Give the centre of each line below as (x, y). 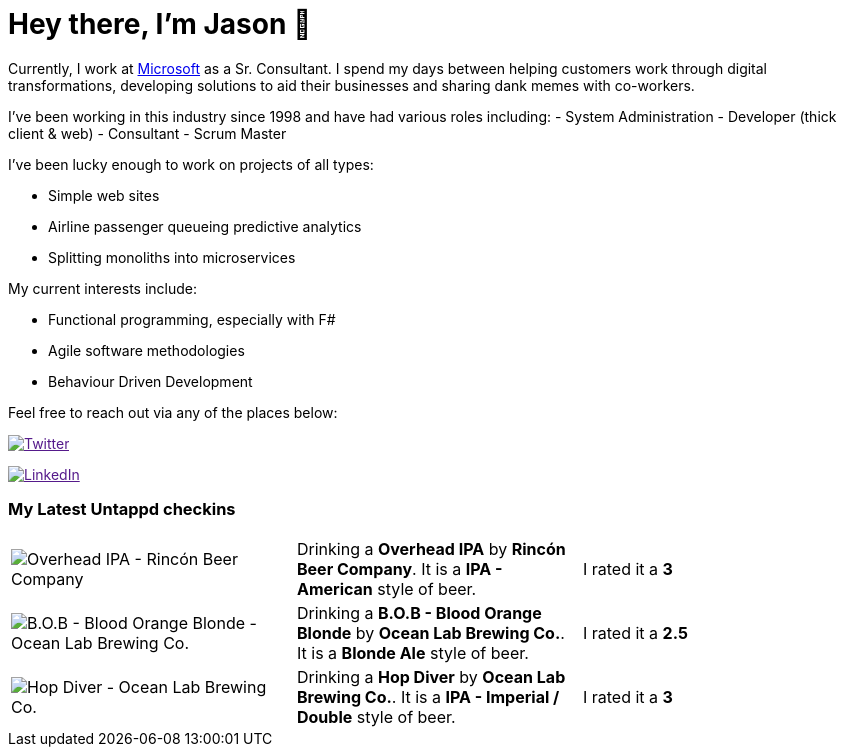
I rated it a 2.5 (635, 632)
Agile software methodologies (146, 350)
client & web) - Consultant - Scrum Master (147, 133)
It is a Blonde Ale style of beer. (412, 652)
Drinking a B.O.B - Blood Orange (419, 612)
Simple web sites (104, 195)
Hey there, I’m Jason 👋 (160, 24)
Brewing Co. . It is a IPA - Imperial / (428, 696)
